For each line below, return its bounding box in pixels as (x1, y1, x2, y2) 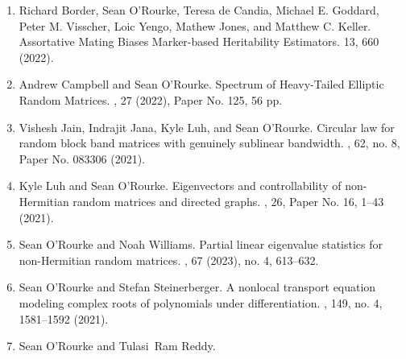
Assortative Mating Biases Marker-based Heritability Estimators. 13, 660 (19, 33, 379, 50)
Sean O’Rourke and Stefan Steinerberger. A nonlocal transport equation (19, 279, 376, 295)
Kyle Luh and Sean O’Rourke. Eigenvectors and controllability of (19, 177, 342, 194)
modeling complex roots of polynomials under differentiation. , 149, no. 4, (19, 294, 383, 311)
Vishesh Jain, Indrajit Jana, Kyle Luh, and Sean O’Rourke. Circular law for (19, 118, 395, 135)
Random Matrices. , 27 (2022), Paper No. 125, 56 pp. (19, 91, 283, 108)
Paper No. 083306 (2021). (19, 150, 145, 167)
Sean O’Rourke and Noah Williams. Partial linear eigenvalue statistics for (19, 236, 383, 253)
